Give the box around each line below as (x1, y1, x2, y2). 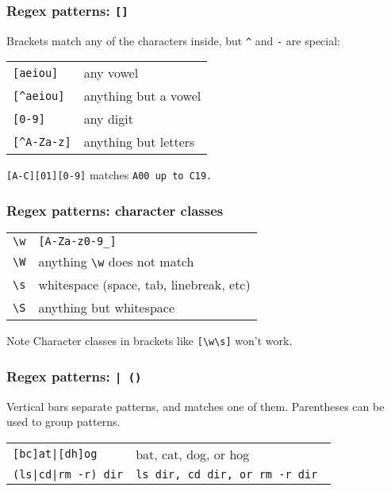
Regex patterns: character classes (6, 201, 224, 221)
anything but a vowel (83, 86, 201, 105)
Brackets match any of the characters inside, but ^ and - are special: (6, 32, 340, 48)
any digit (83, 109, 133, 129)
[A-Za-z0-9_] (38, 235, 117, 248)
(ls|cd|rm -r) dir (13, 467, 124, 481)
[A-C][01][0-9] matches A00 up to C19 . (6, 167, 213, 183)
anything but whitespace (38, 298, 175, 317)
